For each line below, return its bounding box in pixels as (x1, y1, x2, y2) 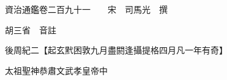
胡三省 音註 (4, 23, 56, 36)
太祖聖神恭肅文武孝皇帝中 (4, 64, 108, 76)
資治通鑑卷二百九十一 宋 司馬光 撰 (4, 3, 168, 15)
